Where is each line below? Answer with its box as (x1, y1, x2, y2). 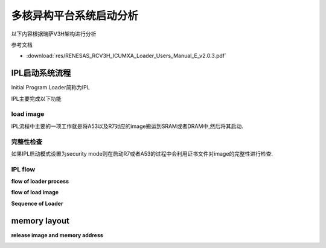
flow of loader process (11, 178, 69, 185)
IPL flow (11, 165, 36, 173)
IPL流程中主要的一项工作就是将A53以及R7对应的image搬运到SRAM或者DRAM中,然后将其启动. (11, 122, 244, 130)
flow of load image (11, 189, 59, 196)
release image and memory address (11, 231, 104, 238)
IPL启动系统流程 (11, 68, 71, 78)
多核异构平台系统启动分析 (11, 9, 139, 22)
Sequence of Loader (11, 200, 63, 207)
